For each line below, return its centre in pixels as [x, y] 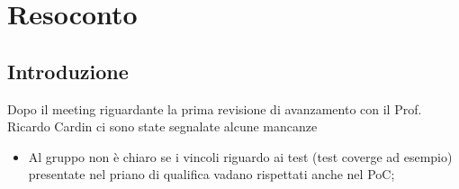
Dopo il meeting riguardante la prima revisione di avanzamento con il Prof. [215, 108]
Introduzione [68, 71]
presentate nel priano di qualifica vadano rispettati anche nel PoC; [211, 174]
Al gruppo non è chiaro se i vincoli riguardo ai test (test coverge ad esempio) [240, 156]
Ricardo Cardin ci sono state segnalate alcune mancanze [162, 126]
